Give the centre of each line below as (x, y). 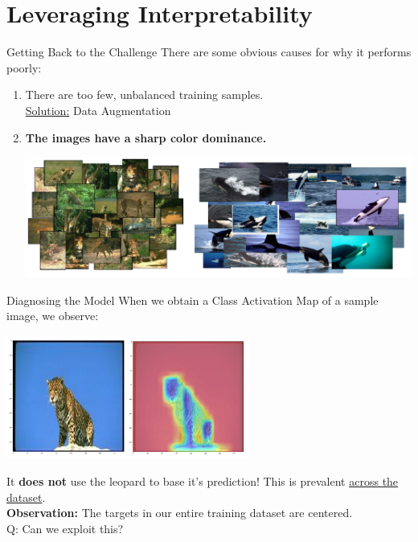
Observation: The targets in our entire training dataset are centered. (180, 513)
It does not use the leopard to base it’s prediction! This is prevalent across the (203, 480)
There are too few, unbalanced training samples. (144, 94)
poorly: (24, 67)
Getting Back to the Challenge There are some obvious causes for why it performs (209, 52)
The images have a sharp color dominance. (146, 137)
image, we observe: (53, 316)
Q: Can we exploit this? (65, 528)
